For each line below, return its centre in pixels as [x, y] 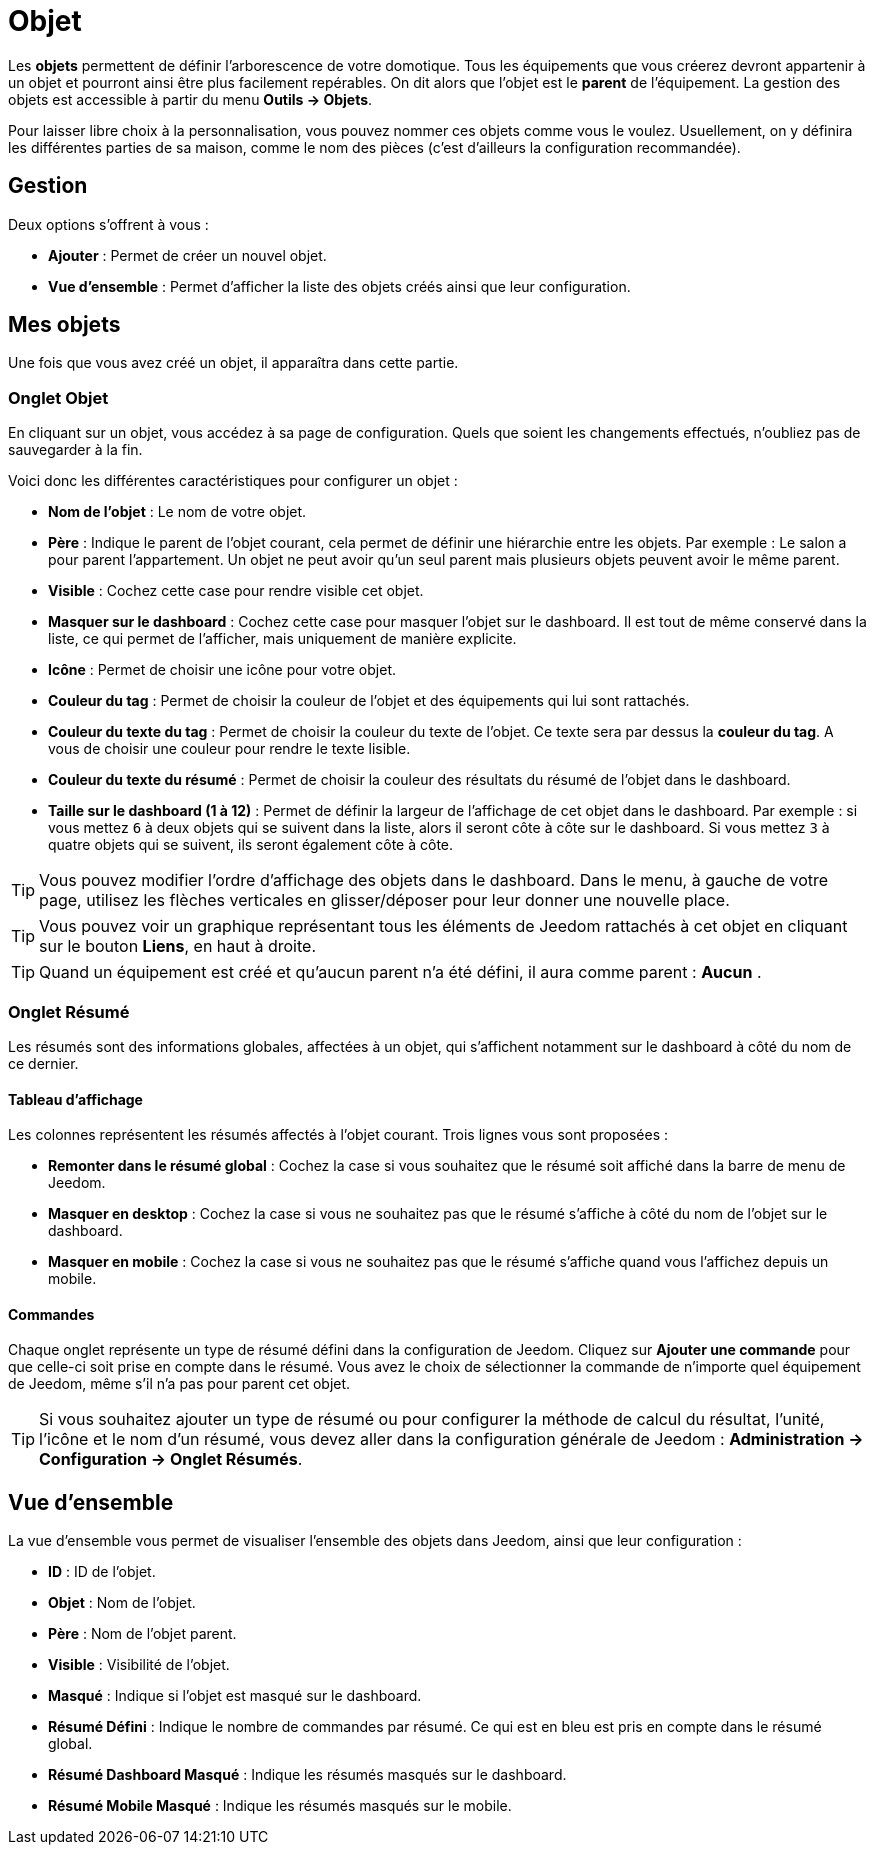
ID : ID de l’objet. [102, 1572]
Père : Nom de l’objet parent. [142, 1634]
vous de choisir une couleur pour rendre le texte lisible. [229, 749]
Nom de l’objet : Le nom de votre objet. [177, 512]
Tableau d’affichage [75, 1099]
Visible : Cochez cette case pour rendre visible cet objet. [236, 591]
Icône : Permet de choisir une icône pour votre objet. [222, 670]
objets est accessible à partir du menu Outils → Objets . [190, 99]
